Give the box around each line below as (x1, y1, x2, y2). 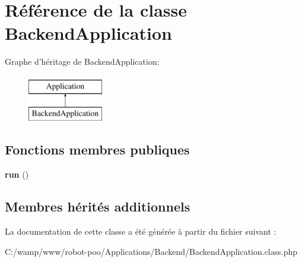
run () (5, 168, 29, 181)
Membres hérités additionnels (5, 197, 190, 216)
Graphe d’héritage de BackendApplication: (5, 55, 160, 68)
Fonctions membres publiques (5, 140, 190, 159)
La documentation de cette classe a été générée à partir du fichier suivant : (5, 225, 276, 238)
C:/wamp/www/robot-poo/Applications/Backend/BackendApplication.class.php (5, 245, 298, 257)
